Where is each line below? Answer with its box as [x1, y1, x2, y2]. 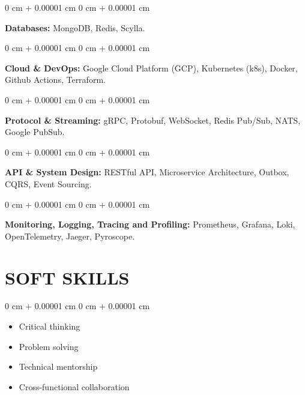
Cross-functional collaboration [19, 380, 130, 393]
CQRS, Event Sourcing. [5, 177, 92, 190]
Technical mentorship [19, 360, 98, 373]
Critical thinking [19, 320, 80, 333]
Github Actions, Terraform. [5, 73, 106, 86]
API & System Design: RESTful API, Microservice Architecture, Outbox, [5, 166, 289, 178]
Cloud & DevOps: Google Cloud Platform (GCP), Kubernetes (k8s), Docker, [5, 61, 298, 74]
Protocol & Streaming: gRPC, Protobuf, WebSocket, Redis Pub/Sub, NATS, [5, 113, 301, 126]
